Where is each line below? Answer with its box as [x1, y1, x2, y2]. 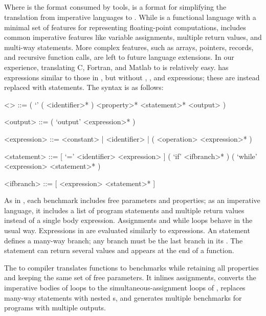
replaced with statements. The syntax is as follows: [4, 82, 164, 93]
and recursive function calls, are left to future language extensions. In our [4, 52, 234, 62]
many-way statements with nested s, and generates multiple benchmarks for [4, 292, 242, 303]
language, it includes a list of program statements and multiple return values [4, 205, 245, 215]
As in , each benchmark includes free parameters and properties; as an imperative [4, 195, 260, 206]
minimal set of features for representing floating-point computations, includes [4, 21, 246, 32]
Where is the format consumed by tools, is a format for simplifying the [4, 2, 227, 12]
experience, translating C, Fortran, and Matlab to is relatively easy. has [4, 61, 229, 72]
